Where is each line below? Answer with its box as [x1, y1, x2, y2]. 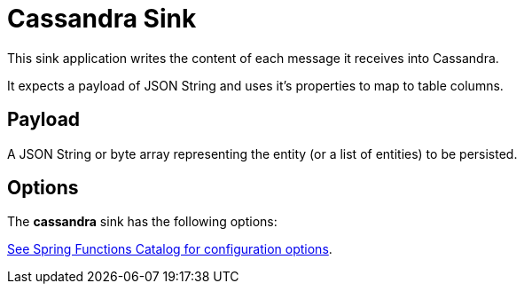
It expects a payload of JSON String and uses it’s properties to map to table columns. [7, 77, 504, 93]
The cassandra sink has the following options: [7, 214, 278, 230]
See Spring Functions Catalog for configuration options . [7, 241, 332, 257]
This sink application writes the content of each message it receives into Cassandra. [7, 50, 499, 66]
